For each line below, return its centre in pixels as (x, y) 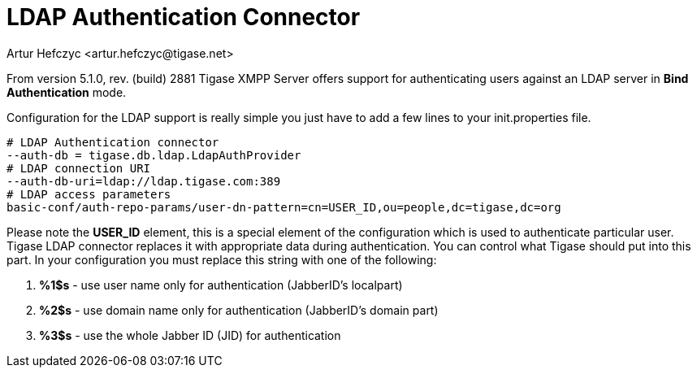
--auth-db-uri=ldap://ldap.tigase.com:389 (144, 181)
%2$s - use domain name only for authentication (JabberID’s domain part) (239, 310)
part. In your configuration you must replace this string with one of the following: (222, 259)
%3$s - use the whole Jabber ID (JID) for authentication (190, 335)
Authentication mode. (67, 92)
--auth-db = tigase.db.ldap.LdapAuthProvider (154, 155)
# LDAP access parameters (89, 194)
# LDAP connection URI (79, 168)
